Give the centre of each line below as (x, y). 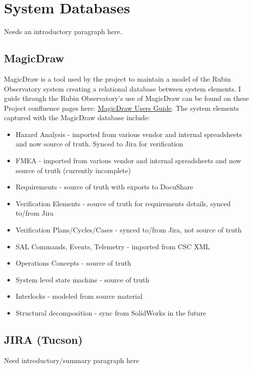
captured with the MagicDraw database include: (77, 117)
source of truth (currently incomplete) (73, 170)
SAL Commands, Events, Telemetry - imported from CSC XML (113, 246)
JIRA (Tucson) (43, 339)
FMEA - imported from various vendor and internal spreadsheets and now (128, 161)
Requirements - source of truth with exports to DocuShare (104, 187)
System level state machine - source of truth (82, 279)
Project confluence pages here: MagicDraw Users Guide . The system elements (122, 108)
